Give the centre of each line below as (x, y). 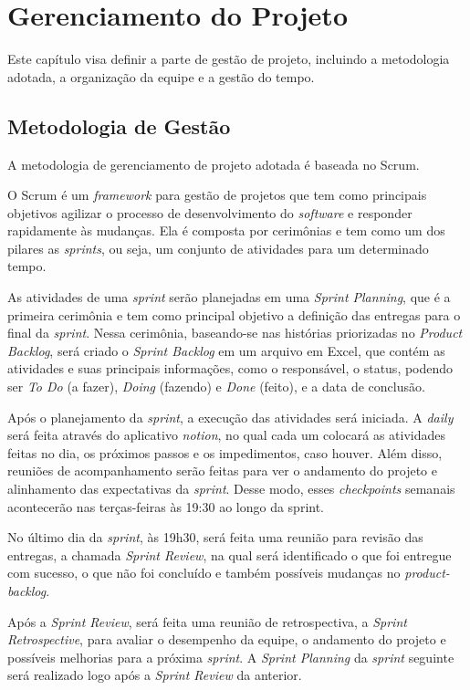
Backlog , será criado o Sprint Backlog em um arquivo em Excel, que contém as (226, 350)
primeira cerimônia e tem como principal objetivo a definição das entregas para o (234, 314)
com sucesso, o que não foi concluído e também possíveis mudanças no (204, 573)
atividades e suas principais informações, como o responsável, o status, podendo (230, 368)
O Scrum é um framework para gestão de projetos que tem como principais (217, 195)
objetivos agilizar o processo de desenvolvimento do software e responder (210, 212)
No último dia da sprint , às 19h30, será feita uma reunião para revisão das (215, 537)
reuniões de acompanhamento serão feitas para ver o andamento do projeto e (222, 470)
